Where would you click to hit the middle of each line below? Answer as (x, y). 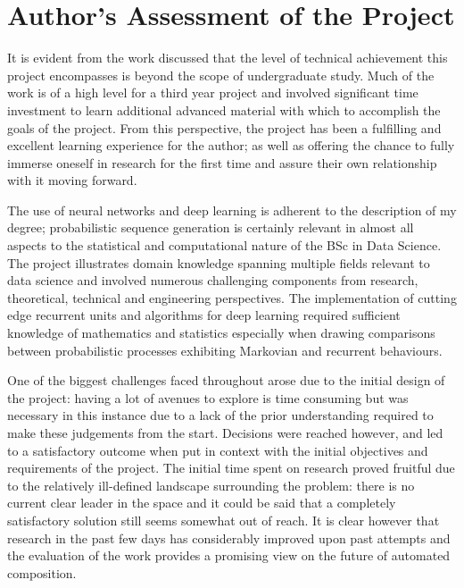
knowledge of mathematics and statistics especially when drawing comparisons (221, 333)
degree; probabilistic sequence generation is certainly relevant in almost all (211, 227)
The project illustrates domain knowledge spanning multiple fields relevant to (219, 262)
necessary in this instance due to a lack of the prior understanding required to (220, 415)
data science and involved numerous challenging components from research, (213, 280)
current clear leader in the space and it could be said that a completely (202, 503)
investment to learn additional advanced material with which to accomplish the (224, 109)
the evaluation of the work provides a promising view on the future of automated (229, 555)
